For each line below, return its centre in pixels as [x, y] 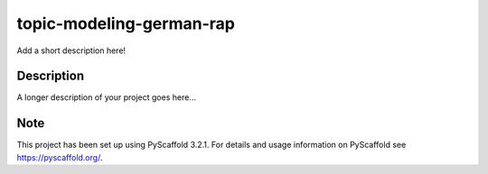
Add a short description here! [71, 50]
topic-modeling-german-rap [126, 23]
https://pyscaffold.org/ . [60, 157]
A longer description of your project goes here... [106, 97]
